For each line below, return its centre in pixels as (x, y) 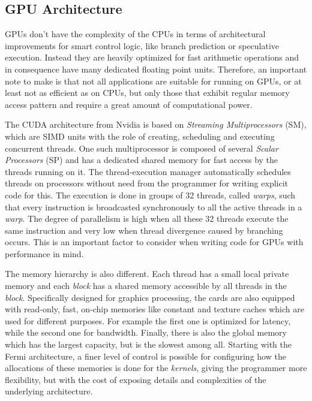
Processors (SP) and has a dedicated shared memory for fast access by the (142, 160)
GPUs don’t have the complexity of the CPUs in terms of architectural (135, 34)
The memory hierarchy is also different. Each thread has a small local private (147, 274)
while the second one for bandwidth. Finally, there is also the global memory (146, 332)
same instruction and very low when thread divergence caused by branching (144, 230)
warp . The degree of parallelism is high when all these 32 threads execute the (147, 218)
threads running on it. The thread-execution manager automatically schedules (148, 171)
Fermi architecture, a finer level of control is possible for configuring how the (145, 356)
